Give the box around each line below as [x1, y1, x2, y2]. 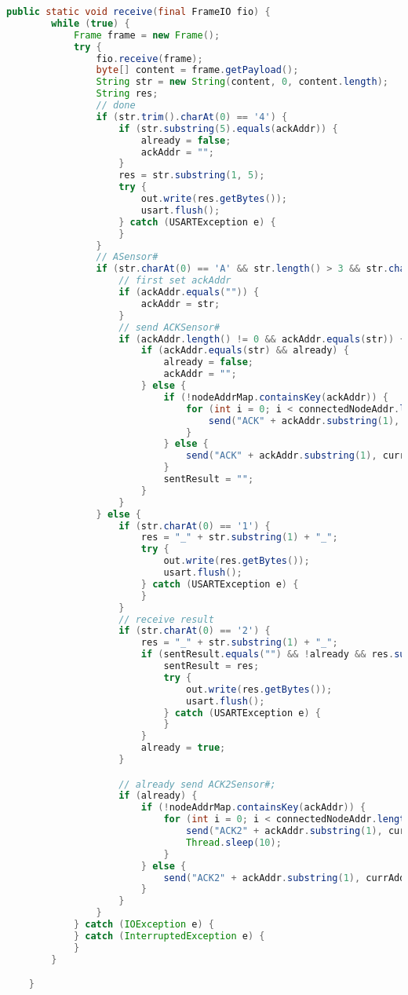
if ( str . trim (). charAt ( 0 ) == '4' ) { [96, 111, 288, 123]
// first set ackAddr [118, 275, 231, 287]
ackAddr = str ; [140, 298, 220, 309]
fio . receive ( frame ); [96, 53, 203, 64]
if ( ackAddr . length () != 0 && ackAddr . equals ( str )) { [118, 333, 406, 345]
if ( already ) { [118, 790, 198, 802]
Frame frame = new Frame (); [73, 29, 220, 41]
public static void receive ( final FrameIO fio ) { [6, 6, 271, 17]
